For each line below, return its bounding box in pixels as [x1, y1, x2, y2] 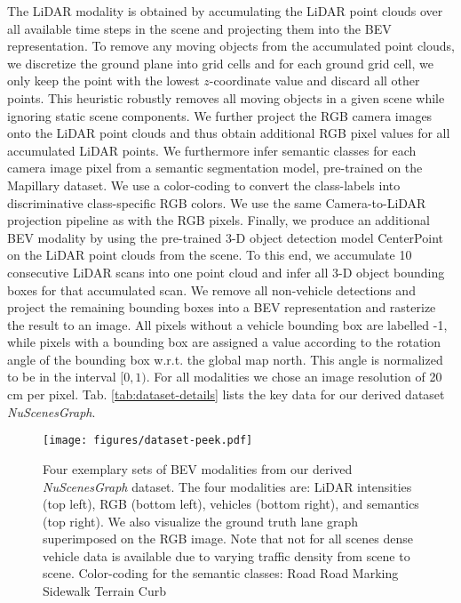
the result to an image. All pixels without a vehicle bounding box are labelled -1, [7, 315, 448, 334]
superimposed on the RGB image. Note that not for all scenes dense [43, 529, 414, 548]
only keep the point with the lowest [7, 71, 200, 90]
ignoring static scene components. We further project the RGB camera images [7, 106, 433, 125]
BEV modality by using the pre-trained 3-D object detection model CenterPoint [7, 228, 443, 246]
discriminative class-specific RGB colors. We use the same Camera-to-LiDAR [7, 193, 426, 212]
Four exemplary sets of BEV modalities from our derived [43, 459, 353, 478]
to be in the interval [7, 367, 116, 386]
